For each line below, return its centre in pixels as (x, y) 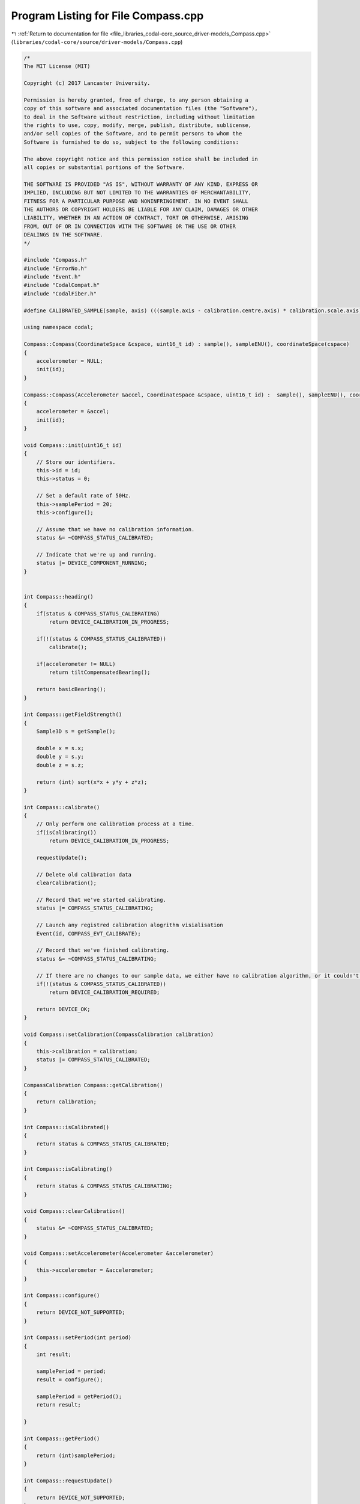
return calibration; (67, 1102)
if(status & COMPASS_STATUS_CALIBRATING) (98, 613)
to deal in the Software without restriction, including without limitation (139, 117)
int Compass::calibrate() (62, 807)
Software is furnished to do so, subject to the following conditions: (131, 142)
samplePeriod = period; (71, 1371)
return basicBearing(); (71, 689)
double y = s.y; (60, 757)
